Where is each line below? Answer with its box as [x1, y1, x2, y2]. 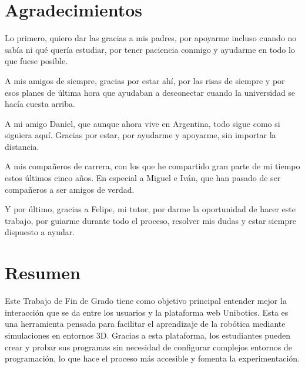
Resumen [5, 260, 81, 285]
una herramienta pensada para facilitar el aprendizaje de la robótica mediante [5, 317, 286, 330]
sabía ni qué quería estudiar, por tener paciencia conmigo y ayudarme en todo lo [5, 43, 295, 55]
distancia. [5, 140, 39, 152]
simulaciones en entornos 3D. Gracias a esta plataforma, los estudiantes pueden [5, 329, 290, 341]
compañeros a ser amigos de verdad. [5, 183, 135, 195]
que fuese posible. [5, 55, 68, 67]
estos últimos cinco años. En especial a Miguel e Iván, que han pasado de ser [5, 172, 281, 184]
